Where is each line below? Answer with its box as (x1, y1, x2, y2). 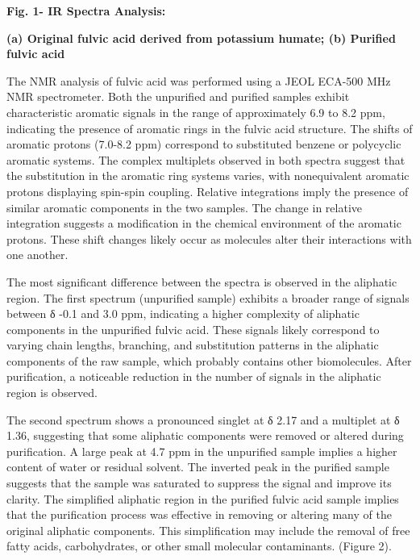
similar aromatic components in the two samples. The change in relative (6, 199, 362, 215)
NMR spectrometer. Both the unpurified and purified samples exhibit (6, 88, 350, 105)
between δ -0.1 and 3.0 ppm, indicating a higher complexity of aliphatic (6, 305, 360, 322)
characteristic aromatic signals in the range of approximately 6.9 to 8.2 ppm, (6, 103, 385, 120)
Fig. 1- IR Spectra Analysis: (6, 2, 166, 19)
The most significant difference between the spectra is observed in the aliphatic (6, 273, 397, 290)
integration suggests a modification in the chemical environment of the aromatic (6, 215, 401, 232)
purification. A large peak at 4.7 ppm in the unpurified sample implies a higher (6, 442, 397, 459)
